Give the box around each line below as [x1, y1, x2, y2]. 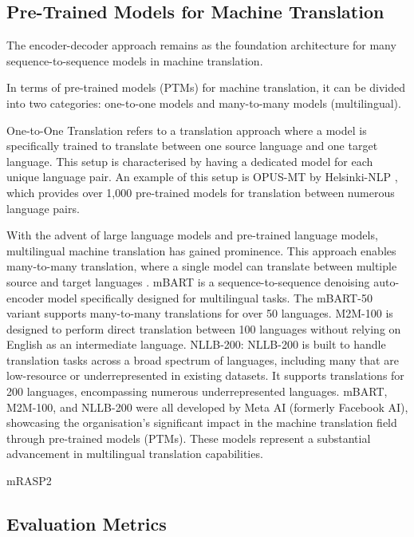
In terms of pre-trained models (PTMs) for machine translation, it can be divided [6, 79, 406, 96]
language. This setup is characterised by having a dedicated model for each [6, 152, 373, 169]
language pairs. [6, 199, 80, 216]
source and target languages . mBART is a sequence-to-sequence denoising [6, 273, 370, 290]
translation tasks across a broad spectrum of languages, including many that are [6, 351, 399, 368]
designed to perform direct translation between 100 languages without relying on [6, 320, 401, 337]
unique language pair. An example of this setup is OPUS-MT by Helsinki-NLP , [6, 168, 398, 185]
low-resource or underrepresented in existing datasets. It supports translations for [6, 367, 404, 384]
